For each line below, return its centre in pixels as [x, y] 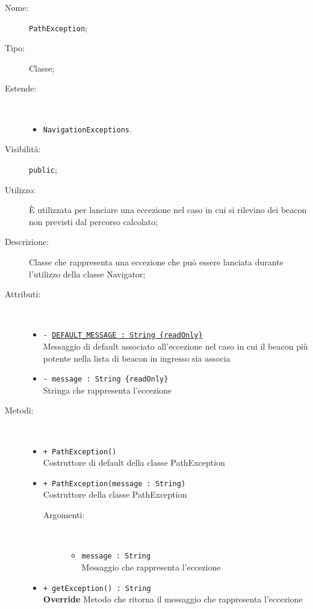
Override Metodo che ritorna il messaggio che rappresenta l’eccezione [173, 599]
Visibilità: [23, 149]
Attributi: [23, 294]
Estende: [21, 88]
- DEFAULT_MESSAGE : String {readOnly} [123, 335]
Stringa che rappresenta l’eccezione [107, 390]
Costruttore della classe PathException [115, 494]
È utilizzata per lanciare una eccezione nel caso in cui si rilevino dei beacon [168, 210]
